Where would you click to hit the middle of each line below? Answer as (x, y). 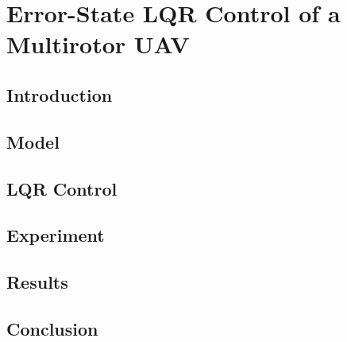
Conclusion (52, 328)
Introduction (60, 94)
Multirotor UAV (98, 44)
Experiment (56, 235)
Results (37, 282)
